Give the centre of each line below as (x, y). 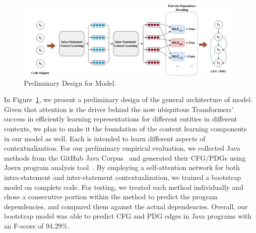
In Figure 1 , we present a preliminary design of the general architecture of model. (128, 99)
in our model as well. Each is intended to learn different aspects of (105, 138)
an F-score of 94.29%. (37, 225)
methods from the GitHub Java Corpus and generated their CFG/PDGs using (125, 157)
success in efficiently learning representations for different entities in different (121, 119)
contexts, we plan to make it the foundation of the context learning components (126, 129)
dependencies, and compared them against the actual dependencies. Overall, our (126, 206)
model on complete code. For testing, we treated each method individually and (124, 187)
